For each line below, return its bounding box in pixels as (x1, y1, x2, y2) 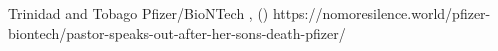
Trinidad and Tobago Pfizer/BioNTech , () (8, 3, 269, 23)
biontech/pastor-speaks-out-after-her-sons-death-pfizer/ (8, 22, 346, 43)
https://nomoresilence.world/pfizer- (272, 3, 491, 23)
